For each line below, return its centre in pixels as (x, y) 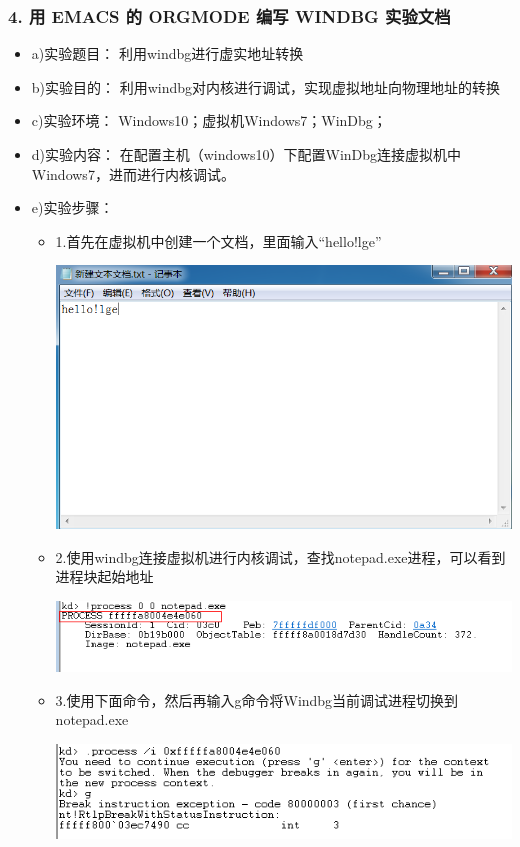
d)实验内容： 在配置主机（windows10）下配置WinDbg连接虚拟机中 (246, 154)
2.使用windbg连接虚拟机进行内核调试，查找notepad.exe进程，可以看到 (280, 556)
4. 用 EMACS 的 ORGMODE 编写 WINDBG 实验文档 (229, 15)
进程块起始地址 (104, 576)
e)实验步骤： (72, 207)
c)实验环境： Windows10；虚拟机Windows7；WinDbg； (209, 120)
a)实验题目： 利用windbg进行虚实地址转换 (167, 53)
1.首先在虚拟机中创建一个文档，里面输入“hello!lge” (218, 240)
